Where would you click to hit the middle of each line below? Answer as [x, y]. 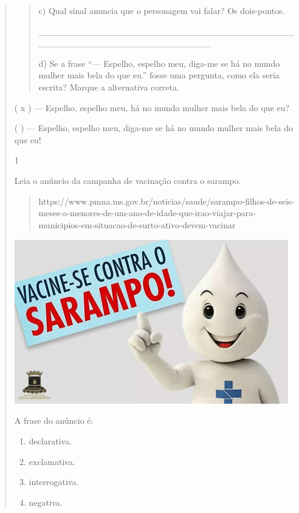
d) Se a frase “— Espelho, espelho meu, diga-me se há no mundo [159, 63]
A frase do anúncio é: [54, 420]
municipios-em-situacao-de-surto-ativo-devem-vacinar [137, 224]
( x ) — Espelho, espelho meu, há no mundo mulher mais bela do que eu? [152, 107]
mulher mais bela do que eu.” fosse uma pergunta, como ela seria [159, 75]
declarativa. [50, 440]
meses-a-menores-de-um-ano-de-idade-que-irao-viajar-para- [147, 213]
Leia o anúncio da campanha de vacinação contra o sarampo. [128, 180]
